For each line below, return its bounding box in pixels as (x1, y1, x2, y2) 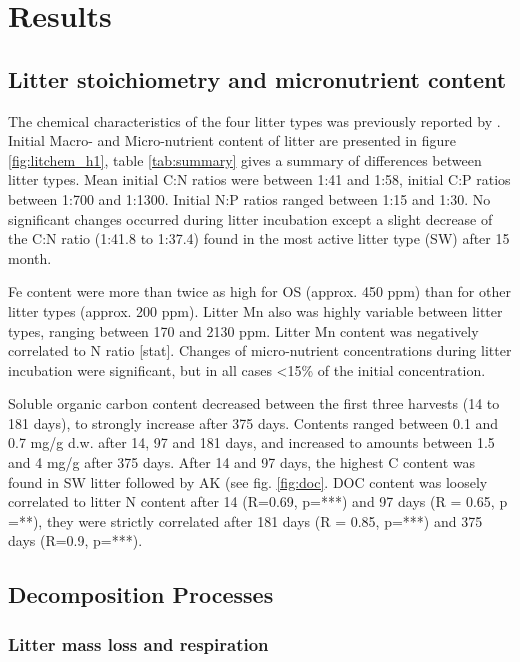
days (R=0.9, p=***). (8, 530, 143, 551)
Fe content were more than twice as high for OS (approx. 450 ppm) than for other (8, 281, 511, 302)
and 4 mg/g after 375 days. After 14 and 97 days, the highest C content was (8, 452, 476, 473)
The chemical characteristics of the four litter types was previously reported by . (8, 110, 501, 131)
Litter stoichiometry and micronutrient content (8, 63, 507, 94)
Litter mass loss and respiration (8, 631, 269, 656)
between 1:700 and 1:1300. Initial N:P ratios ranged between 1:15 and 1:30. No (8, 188, 491, 209)
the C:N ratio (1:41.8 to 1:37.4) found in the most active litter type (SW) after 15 (8, 228, 510, 249)
